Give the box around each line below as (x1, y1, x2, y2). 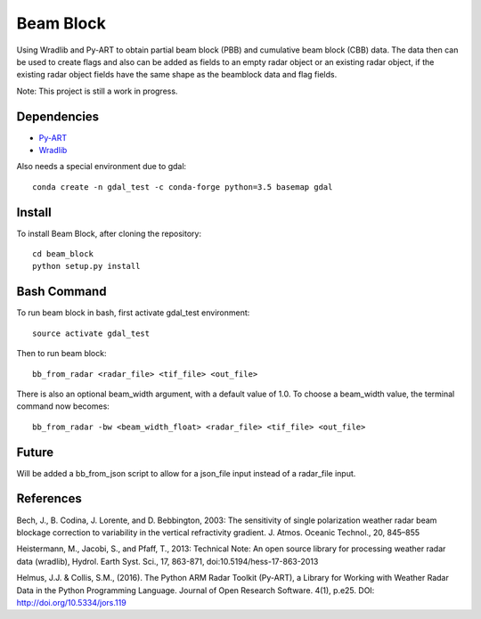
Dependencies (16, 109, 100, 124)
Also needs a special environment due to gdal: (16, 161, 187, 172)
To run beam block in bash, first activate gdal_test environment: (16, 307, 250, 318)
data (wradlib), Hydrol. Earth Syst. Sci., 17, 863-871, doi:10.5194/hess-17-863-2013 (16, 556, 319, 566)
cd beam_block (32, 249, 94, 259)
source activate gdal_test (32, 328, 151, 338)
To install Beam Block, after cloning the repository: (16, 228, 202, 239)
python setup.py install (32, 261, 141, 272)
